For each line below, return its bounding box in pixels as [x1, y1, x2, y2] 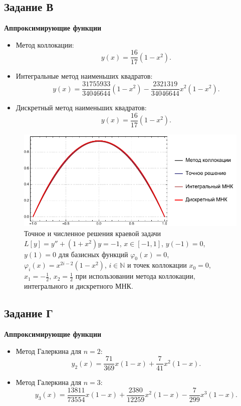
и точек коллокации [127, 260, 187, 270]
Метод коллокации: [16, 39, 74, 50]
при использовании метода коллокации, [75, 271, 195, 281]
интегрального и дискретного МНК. [24, 281, 133, 291]
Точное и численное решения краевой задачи [24, 228, 161, 239]
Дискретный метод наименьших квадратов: [16, 102, 147, 113]
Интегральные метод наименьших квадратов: [16, 71, 153, 81]
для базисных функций [58, 249, 128, 259]
